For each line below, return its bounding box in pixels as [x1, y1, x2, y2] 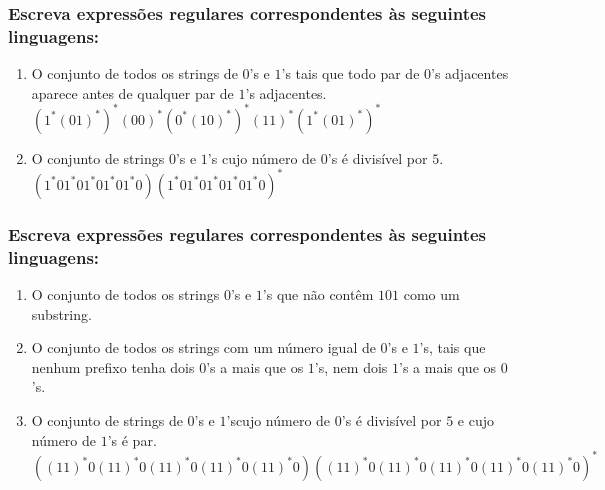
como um [403, 284, 460, 305]
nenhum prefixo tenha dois [31, 356, 195, 377]
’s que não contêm [262, 284, 374, 305]
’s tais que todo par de [281, 63, 420, 84]
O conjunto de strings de [31, 410, 183, 431]
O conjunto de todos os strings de [31, 63, 238, 84]
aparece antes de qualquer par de [31, 82, 234, 103]
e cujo [457, 410, 494, 431]
